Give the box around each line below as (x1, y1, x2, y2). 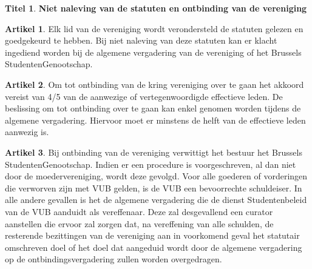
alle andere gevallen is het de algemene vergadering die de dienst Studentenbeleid (5, 193, 307, 206)
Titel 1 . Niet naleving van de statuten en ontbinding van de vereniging (5, 2, 307, 14)
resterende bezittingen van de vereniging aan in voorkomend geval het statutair (5, 229, 300, 242)
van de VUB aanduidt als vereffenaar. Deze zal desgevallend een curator (5, 205, 273, 218)
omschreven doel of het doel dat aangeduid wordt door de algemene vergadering (5, 241, 302, 253)
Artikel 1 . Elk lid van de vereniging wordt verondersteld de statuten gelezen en (5, 22, 304, 35)
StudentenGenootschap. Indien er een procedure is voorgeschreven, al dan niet (5, 158, 296, 170)
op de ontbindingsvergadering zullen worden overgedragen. (5, 253, 222, 265)
